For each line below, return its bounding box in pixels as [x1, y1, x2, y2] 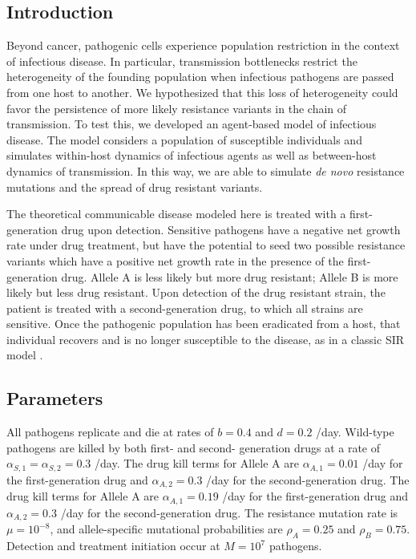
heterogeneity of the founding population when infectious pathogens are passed [6, 68, 394, 85]
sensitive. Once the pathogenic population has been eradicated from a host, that [6, 315, 401, 332]
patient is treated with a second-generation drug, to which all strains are [6, 299, 363, 316]
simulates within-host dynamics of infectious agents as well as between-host [6, 147, 377, 164]
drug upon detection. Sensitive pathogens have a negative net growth [61, 221, 401, 237]
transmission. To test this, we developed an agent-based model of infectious [6, 115, 377, 132]
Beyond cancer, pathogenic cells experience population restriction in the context [6, 37, 400, 54]
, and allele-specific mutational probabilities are [50, 521, 283, 537]
